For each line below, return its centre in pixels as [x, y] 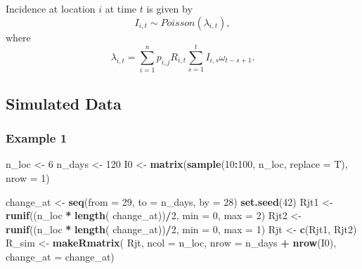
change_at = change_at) [60, 256]
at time [121, 8]
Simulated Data [64, 103]
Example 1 [37, 138]
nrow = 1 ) [28, 177]
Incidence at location [51, 8]
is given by [169, 8]
